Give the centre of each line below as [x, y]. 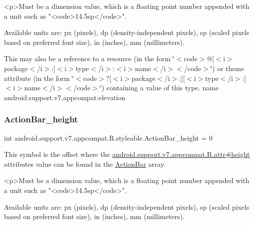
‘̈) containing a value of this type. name [159, 88]
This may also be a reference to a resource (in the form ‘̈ [90, 58]
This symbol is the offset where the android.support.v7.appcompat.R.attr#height [127, 154]
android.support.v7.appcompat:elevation [65, 97]
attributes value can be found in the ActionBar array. [85, 164]
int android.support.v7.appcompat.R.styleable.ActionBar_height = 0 [108, 137]
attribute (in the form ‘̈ [39, 78]
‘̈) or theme [227, 68]
